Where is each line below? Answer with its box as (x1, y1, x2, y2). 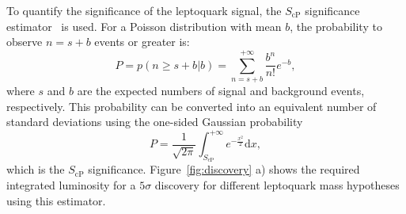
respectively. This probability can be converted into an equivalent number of (6, 97, 377, 114)
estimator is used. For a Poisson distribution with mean (6, 17, 282, 34)
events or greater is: (94, 33, 190, 50)
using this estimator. (6, 192, 106, 208)
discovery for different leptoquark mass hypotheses (154, 176, 400, 193)
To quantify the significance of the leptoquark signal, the (6, 2, 282, 18)
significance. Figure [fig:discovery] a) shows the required (88, 161, 360, 178)
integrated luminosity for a (6, 176, 136, 193)
